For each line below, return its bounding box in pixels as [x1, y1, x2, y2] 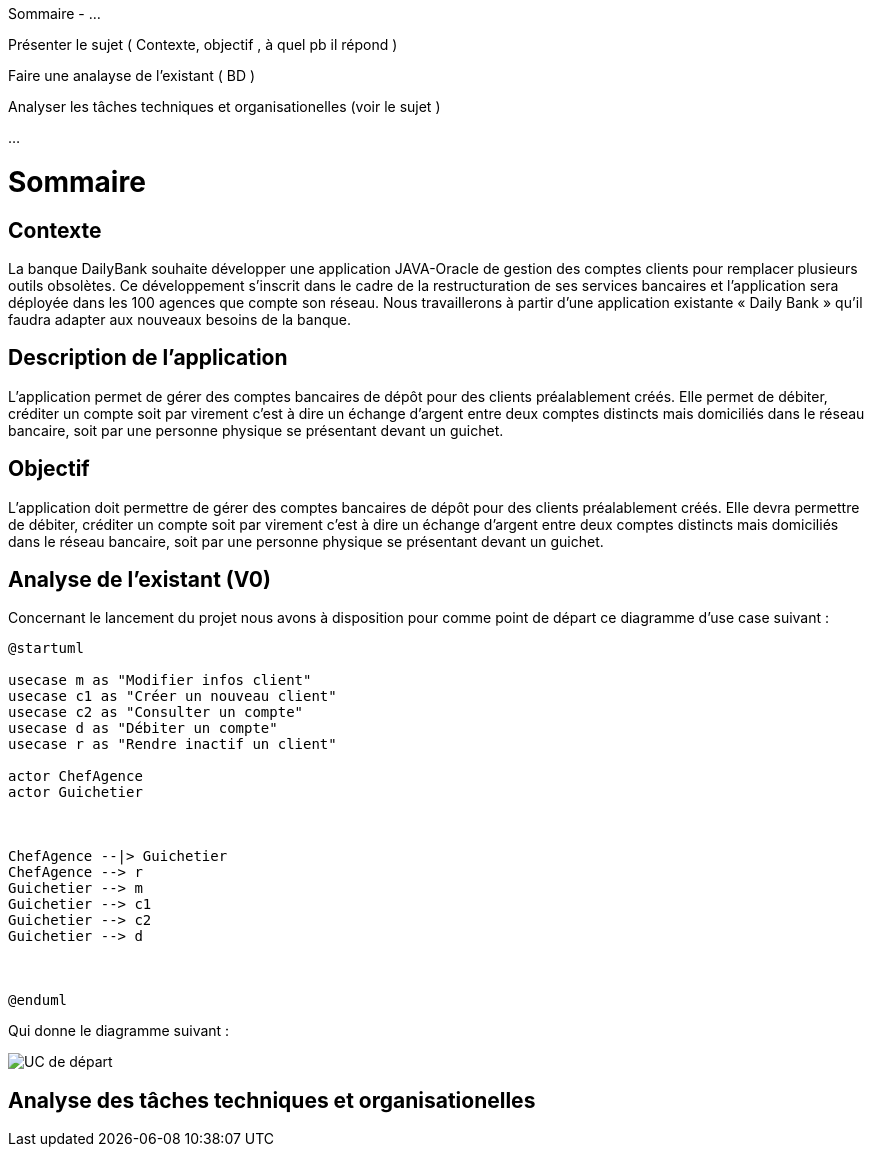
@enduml [8, 992, 68, 1009]
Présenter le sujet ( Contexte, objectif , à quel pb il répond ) [8, 36, 398, 53]
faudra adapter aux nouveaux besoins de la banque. [8, 310, 351, 328]
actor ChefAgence [8, 768, 143, 785]
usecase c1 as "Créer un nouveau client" [8, 688, 337, 705]
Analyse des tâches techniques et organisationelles [8, 1087, 536, 1113]
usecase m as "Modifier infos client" [8, 672, 312, 689]
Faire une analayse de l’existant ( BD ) [8, 67, 256, 84]
